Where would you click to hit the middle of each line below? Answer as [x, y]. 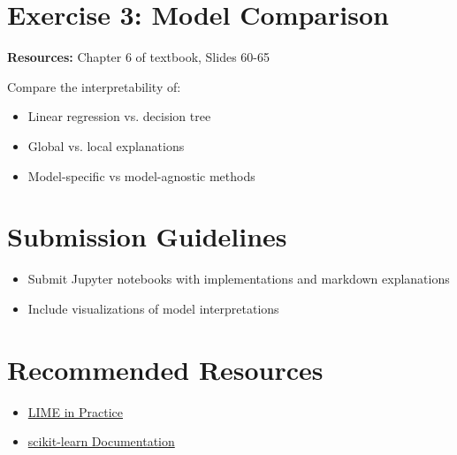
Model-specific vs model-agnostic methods [141, 175]
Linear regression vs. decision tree [119, 116]
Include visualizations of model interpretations [153, 308]
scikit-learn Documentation [101, 441]
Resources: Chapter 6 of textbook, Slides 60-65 [138, 57]
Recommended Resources [165, 369]
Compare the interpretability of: [94, 86]
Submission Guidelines [147, 236]
